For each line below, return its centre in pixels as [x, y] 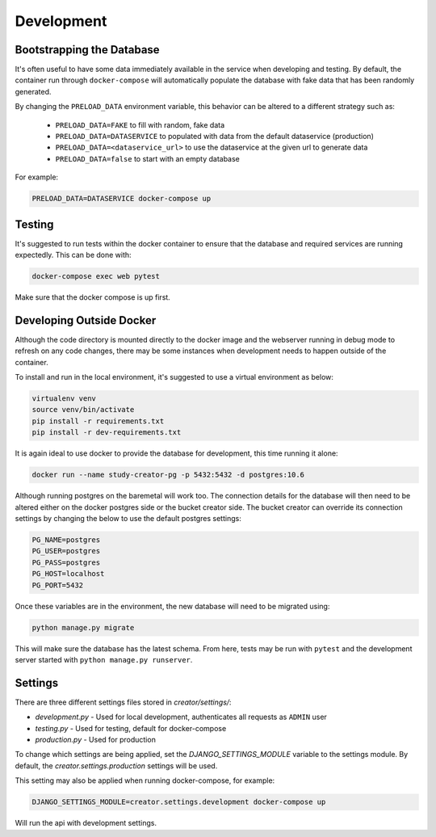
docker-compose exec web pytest [96, 276]
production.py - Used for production [96, 739]
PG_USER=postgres [66, 551]
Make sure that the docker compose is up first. [93, 297]
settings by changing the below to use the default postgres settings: [128, 518]
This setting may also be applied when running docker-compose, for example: [145, 780]
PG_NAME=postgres [66, 540]
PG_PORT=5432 [58, 585]
